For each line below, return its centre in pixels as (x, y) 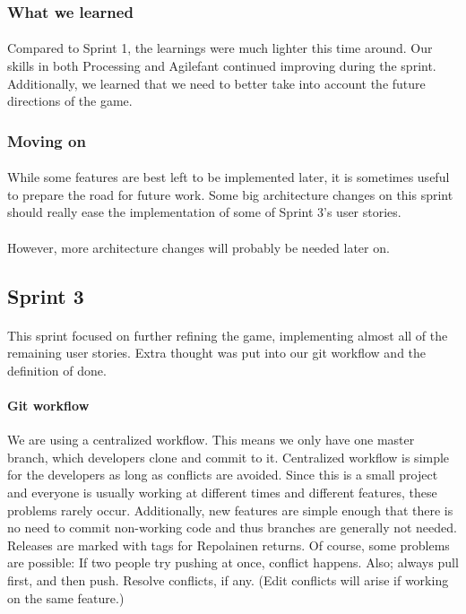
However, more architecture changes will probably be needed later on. (198, 247)
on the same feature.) (66, 597)
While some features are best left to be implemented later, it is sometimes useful (229, 177)
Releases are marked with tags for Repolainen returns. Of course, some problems (229, 545)
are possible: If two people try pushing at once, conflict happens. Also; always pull (233, 562)
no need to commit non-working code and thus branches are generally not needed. (232, 528)
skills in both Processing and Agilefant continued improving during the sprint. (222, 66)
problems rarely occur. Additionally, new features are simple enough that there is (230, 510)
